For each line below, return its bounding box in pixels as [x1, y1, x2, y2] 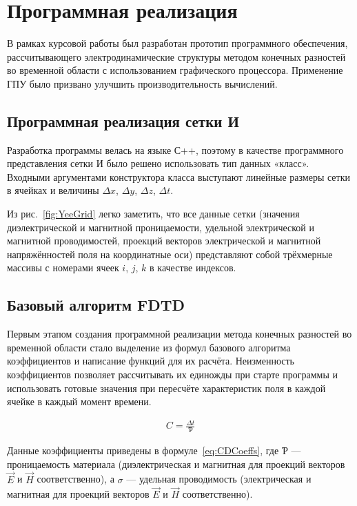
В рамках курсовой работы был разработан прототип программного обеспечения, [7, 36, 348, 50]
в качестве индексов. [150, 260, 236, 275]
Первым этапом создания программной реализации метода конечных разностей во [7, 327, 352, 341]
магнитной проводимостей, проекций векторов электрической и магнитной [7, 233, 321, 248]
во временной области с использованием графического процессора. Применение [7, 63, 343, 77]
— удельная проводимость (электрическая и [126, 471, 312, 486]
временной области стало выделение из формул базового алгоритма [7, 340, 291, 354]
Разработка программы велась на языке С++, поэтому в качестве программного [7, 142, 344, 157]
